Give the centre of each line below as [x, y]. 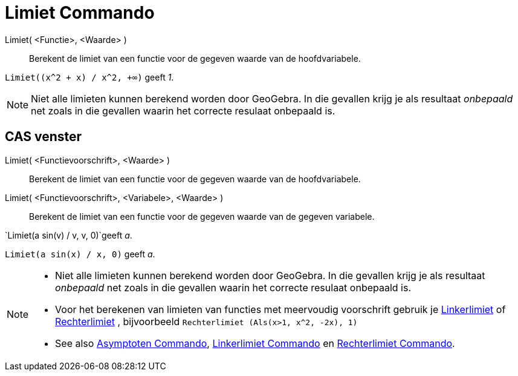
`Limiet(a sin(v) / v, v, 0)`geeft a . [69, 235]
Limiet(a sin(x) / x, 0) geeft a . [80, 254]
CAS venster [44, 137]
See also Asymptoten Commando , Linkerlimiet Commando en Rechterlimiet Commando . [255, 343]
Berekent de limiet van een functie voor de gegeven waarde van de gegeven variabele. [202, 216]
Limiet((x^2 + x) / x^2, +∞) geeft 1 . [89, 77]
